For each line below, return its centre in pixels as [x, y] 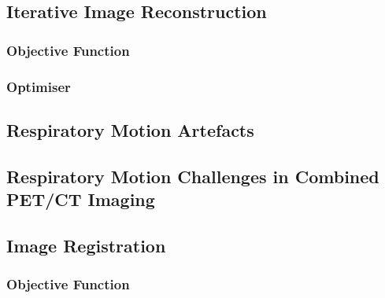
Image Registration [86, 245]
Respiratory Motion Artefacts [130, 129]
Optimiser [39, 86]
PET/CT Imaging [81, 199]
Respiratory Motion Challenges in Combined [193, 176]
